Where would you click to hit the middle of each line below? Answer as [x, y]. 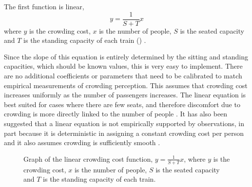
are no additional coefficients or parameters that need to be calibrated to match [123, 76]
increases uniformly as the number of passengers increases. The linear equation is [125, 95]
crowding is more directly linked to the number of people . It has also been [116, 114]
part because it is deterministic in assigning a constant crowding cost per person [124, 133]
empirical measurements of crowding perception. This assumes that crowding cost [126, 85]
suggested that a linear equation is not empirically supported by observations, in [124, 123]
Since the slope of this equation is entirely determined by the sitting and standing [126, 56]
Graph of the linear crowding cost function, [88, 159]
